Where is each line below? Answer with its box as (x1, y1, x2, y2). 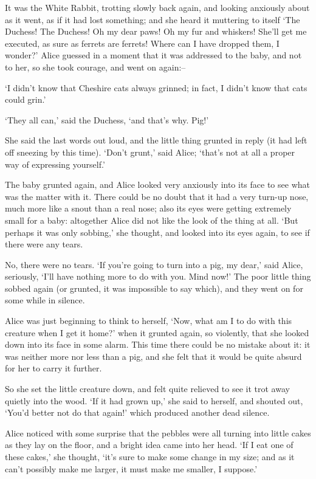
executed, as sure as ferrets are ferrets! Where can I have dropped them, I (5, 36, 280, 49)
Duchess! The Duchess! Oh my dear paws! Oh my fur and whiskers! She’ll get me (5, 25, 307, 38)
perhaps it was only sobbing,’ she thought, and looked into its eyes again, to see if (5, 226, 310, 238)
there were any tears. (5, 238, 83, 250)
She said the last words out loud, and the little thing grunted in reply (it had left (5, 134, 307, 146)
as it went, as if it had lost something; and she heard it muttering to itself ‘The (5, 13, 300, 26)
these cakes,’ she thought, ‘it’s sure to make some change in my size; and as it (5, 450, 295, 463)
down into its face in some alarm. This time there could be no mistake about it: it (5, 338, 311, 351)
